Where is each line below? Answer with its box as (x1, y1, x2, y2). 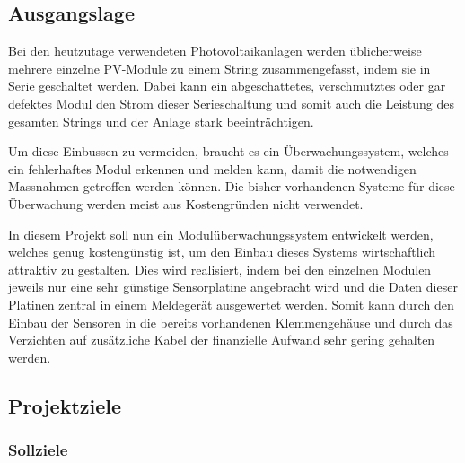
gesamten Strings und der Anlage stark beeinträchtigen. (8, 111, 314, 130)
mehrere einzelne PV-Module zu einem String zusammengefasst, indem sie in (8, 58, 431, 77)
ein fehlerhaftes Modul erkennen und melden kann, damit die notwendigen (8, 159, 417, 178)
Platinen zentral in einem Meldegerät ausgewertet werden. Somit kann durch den (8, 294, 454, 313)
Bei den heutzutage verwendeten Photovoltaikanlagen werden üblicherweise (8, 41, 422, 60)
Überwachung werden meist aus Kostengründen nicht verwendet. (8, 194, 364, 213)
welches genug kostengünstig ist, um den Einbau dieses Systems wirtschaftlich (8, 242, 436, 261)
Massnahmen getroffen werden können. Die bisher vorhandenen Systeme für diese (8, 177, 455, 196)
